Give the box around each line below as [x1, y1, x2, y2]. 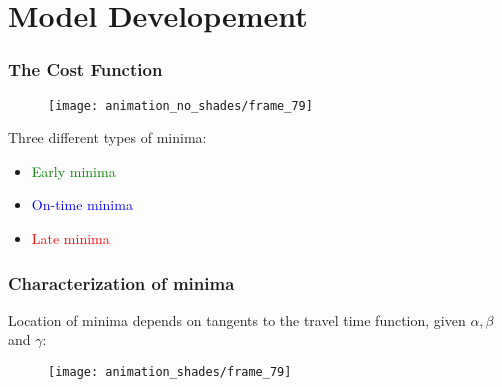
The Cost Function [8, 57, 163, 82]
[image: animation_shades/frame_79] [48, 365, 292, 380]
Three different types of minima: [8, 127, 207, 148]
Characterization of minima [8, 270, 235, 295]
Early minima [31, 160, 116, 181]
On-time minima [31, 194, 133, 215]
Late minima [31, 228, 110, 249]
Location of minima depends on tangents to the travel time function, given [8, 309, 466, 330]
